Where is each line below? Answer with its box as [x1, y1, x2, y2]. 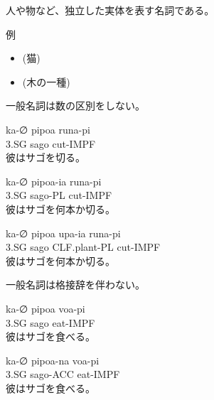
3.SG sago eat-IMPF [6, 315, 95, 330]
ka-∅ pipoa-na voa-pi [6, 352, 100, 367]
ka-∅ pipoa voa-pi [6, 301, 85, 315]
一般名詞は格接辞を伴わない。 [6, 277, 145, 292]
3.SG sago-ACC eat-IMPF [6, 367, 120, 382]
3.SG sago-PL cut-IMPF [6, 188, 112, 202]
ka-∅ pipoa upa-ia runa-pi [6, 225, 121, 240]
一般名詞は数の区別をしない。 [6, 98, 145, 113]
